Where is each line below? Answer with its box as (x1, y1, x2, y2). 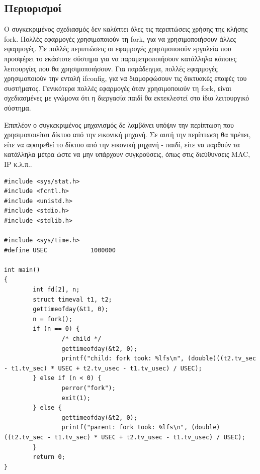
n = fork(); (33, 315, 73, 323)
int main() (4, 266, 40, 273)
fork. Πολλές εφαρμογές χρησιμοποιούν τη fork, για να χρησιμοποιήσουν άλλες (4, 33, 236, 44)
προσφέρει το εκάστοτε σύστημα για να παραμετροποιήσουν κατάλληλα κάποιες (4, 53, 237, 63)
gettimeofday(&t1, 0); (33, 306, 109, 313)
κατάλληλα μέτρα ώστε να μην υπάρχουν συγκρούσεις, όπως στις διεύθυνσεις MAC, (4, 149, 250, 159)
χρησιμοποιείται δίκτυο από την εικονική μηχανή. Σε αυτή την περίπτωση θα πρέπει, (4, 129, 251, 140)
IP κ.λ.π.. (4, 158, 32, 169)
